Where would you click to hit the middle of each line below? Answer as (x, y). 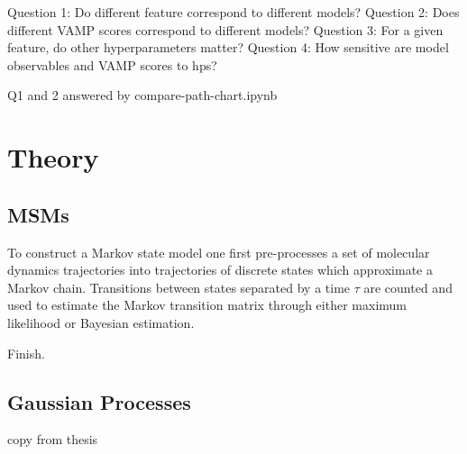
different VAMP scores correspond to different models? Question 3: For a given (225, 29)
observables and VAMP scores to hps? (112, 64)
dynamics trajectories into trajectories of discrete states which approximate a (220, 270)
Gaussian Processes (99, 401)
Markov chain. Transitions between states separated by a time (179, 287)
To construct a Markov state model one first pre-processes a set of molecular (219, 252)
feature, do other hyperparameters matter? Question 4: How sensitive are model (228, 47)
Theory (53, 157)
